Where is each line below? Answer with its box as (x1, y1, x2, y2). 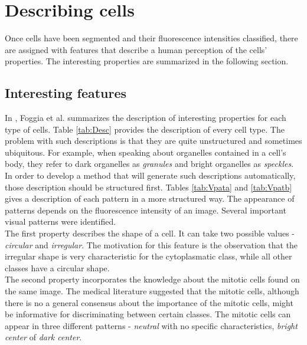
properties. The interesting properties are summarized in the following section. (5, 55, 289, 67)
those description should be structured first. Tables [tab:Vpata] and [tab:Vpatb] (5, 180, 292, 193)
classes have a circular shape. (5, 261, 110, 274)
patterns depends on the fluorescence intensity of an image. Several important (5, 203, 286, 216)
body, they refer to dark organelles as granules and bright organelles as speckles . (5, 157, 294, 170)
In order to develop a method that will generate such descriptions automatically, (5, 169, 296, 182)
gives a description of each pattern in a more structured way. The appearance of (5, 192, 295, 205)
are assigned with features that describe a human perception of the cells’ (5, 43, 267, 55)
